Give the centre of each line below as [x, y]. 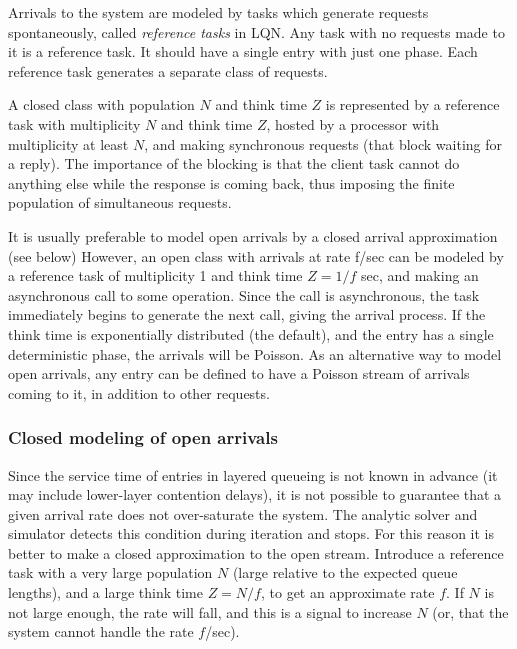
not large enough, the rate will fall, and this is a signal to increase [210, 611]
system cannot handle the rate [101, 631]
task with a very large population [110, 572]
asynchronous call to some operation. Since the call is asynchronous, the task [244, 294]
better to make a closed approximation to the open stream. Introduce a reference [256, 552]
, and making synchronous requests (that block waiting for [323, 143]
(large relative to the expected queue [345, 572]
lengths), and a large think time [105, 592]
